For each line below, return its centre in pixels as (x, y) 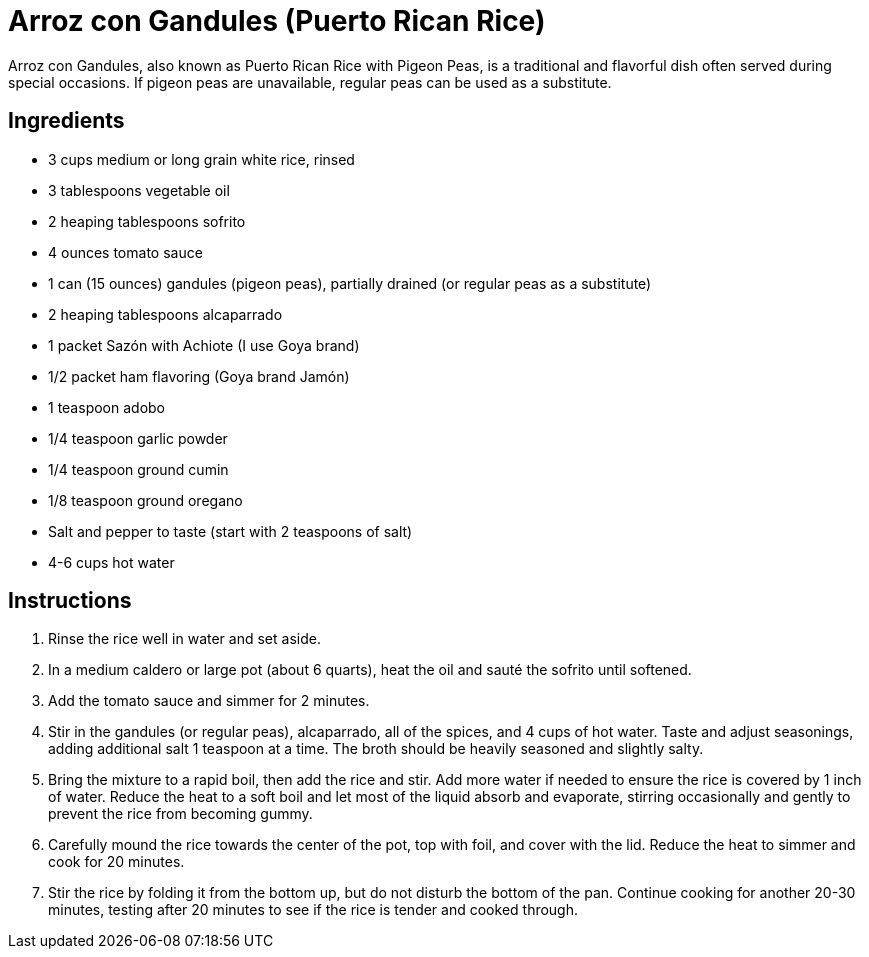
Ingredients (66, 121)
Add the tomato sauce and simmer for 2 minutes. (209, 701)
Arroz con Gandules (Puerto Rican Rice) (277, 21)
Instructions (70, 601)
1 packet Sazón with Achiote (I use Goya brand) (204, 345)
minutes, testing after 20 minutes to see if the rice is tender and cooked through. (313, 910)
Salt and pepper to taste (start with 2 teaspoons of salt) (230, 531)
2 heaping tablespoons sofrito (147, 221)
